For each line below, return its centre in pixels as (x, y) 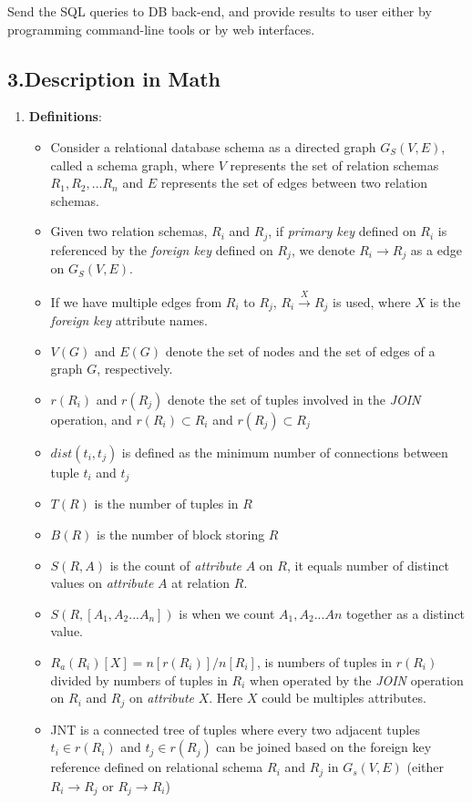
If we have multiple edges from (136, 301)
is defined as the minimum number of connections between (285, 452)
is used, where (372, 301)
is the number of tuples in (166, 504)
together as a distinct (405, 613)
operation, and (91, 419)
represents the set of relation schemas (334, 165)
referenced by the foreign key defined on (162, 249)
